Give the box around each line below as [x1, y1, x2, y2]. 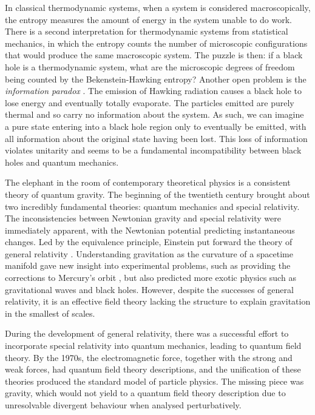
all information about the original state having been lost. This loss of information [5, 132, 308, 144]
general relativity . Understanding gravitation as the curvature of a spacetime [5, 247, 293, 260]
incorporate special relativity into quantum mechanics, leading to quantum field [5, 339, 302, 352]
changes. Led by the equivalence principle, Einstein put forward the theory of [5, 235, 293, 248]
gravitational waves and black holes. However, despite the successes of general [5, 283, 294, 295]
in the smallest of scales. [5, 306, 95, 319]
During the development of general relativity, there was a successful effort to [5, 327, 289, 340]
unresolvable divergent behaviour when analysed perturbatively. [5, 399, 242, 411]
